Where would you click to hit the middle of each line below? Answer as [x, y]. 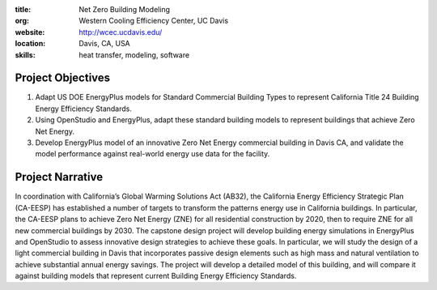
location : [30, 44]
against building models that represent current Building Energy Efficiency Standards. [156, 276]
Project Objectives [63, 78]
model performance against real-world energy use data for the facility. [153, 154]
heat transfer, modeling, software [134, 55]
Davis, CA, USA [105, 44]
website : [30, 32]
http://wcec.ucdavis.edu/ [121, 32]
